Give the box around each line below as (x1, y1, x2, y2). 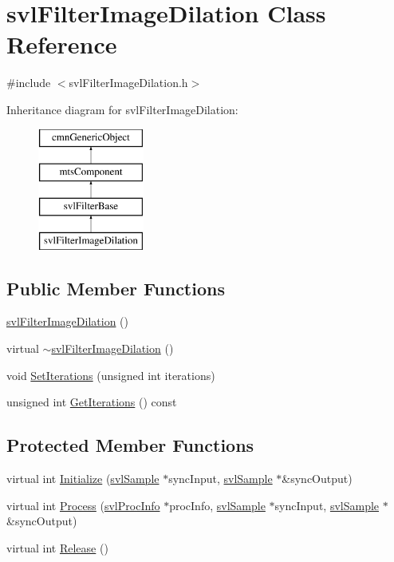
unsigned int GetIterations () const (6, 394, 177, 410)
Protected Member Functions (6, 433, 254, 457)
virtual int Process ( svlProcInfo (6, 497, 160, 513)
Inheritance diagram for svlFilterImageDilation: (6, 101, 238, 117)
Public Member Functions (6, 275, 225, 300)
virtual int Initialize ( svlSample (6, 470, 160, 487)
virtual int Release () (6, 539, 108, 556)
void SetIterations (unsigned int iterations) (6, 366, 215, 383)
